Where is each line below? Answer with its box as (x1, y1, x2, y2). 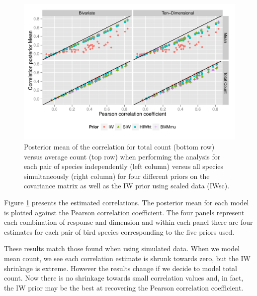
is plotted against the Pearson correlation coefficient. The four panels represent (4, 207, 245, 217)
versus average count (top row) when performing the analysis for (24, 151, 221, 161)
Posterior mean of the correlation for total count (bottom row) (24, 142, 215, 152)
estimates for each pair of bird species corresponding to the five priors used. (4, 226, 235, 237)
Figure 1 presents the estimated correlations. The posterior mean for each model (4, 197, 249, 208)
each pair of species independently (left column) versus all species (24, 161, 224, 171)
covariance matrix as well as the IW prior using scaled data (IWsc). (24, 180, 230, 191)
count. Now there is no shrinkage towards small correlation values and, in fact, (4, 273, 244, 283)
